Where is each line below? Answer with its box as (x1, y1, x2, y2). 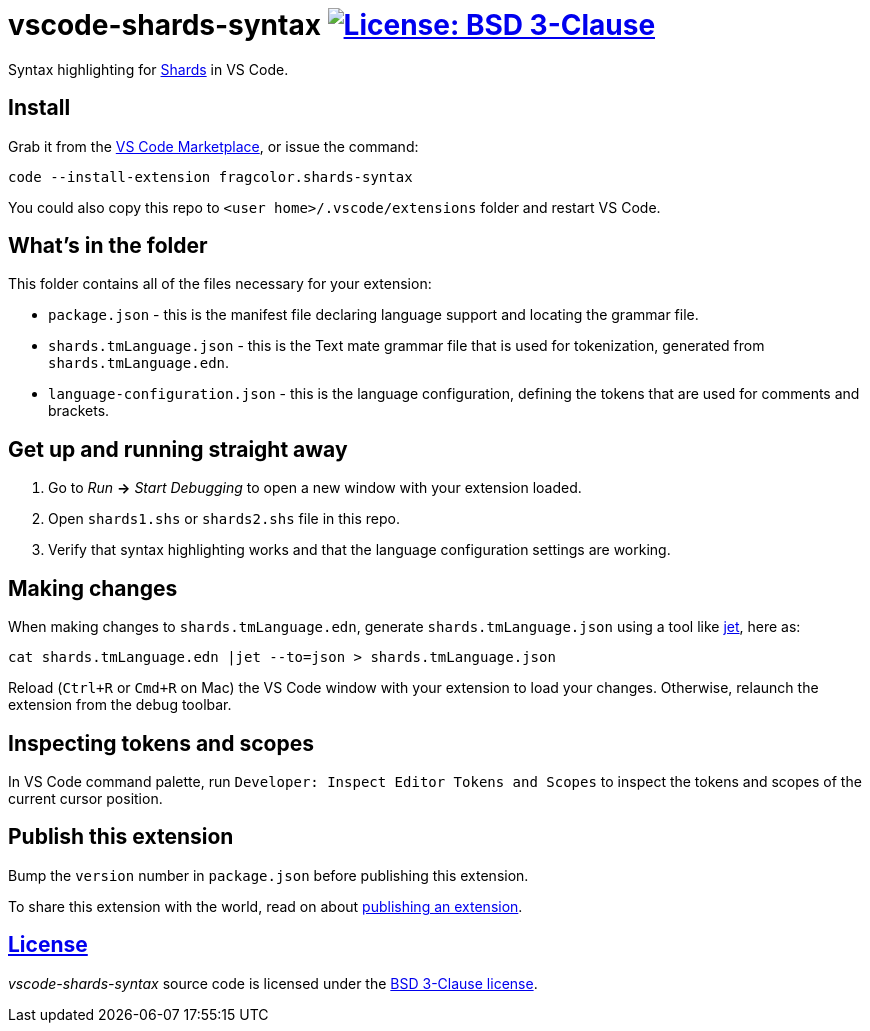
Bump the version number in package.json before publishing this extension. (8, 866, 529, 884)
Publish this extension (8, 824, 234, 850)
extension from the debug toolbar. (8, 696, 232, 714)
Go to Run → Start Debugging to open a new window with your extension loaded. (48, 479, 582, 497)
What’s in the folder (8, 233, 208, 259)
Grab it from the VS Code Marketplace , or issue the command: (8, 137, 419, 155)
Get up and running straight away (8, 436, 348, 462)
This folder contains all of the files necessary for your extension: (8, 275, 432, 293)
